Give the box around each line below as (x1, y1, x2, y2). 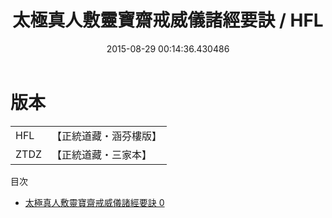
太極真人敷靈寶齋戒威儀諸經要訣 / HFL (12, 9, 324, 32)
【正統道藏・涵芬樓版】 (51, 129, 163, 143)
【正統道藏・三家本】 (51, 147, 153, 161)
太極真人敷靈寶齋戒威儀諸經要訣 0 (24, 196, 165, 208)
